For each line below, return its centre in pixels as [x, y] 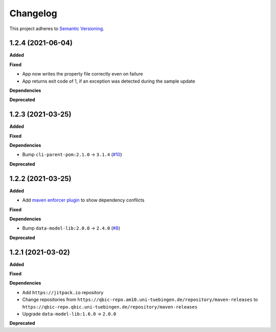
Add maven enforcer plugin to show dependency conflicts [83, 200]
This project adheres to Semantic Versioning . [57, 29]
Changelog [33, 13]
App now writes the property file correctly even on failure [83, 74]
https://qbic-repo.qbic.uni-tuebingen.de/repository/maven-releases [110, 307]
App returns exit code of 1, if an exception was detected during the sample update [109, 81]
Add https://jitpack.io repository [63, 292]
